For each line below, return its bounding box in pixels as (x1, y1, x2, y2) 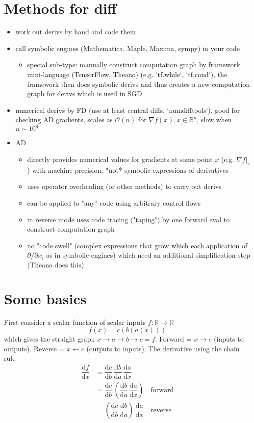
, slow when (197, 114, 232, 125)
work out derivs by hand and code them (15, 26, 136, 37)
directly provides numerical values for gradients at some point (27, 154, 213, 164)
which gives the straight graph (4, 334, 95, 344)
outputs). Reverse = (4, 343, 65, 353)
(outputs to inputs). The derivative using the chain (86, 343, 240, 353)
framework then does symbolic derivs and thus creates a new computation (27, 79, 250, 89)
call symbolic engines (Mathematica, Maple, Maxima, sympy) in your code (15, 43, 240, 53)
